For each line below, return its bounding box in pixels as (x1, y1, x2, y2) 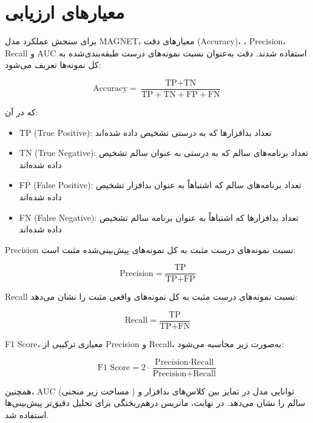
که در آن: (5, 105, 38, 118)
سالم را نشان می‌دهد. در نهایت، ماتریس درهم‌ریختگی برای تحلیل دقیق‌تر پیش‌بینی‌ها (5, 396, 306, 409)
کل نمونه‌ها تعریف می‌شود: (5, 58, 101, 71)
